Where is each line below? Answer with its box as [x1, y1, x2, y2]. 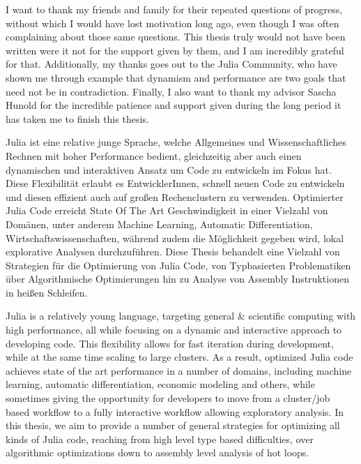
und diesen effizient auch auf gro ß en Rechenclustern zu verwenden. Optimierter [6, 189, 344, 204]
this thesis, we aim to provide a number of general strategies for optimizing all [6, 418, 340, 433]
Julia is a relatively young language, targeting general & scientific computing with [6, 308, 356, 323]
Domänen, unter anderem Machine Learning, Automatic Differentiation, [6, 216, 313, 231]
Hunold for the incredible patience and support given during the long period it [6, 98, 341, 112]
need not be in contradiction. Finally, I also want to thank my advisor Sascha [6, 84, 337, 98]
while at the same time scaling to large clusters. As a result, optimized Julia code [6, 350, 353, 364]
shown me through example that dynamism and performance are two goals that [6, 70, 346, 84]
